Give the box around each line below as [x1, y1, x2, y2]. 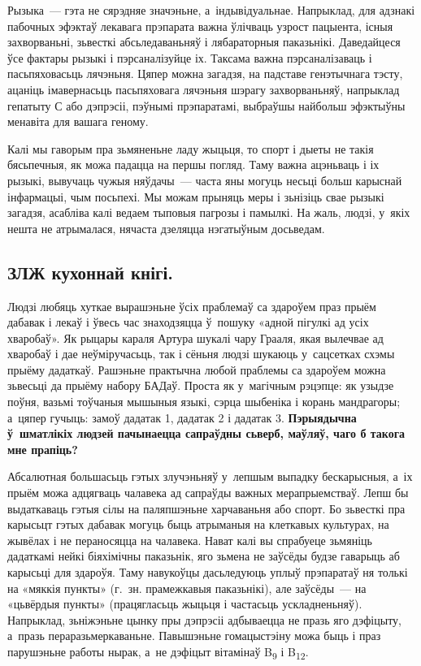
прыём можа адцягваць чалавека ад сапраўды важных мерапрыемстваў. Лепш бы [7, 484, 409, 501]
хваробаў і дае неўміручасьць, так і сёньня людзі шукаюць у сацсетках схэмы [7, 345, 395, 362]
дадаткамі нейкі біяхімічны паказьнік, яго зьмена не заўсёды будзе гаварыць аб [7, 547, 400, 564]
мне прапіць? [7, 440, 78, 457]
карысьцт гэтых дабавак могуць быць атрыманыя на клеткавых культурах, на [7, 516, 389, 533]
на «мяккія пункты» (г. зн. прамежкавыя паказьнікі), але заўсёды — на [7, 579, 367, 596]
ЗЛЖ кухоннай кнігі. [7, 259, 174, 284]
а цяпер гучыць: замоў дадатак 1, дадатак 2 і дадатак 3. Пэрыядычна [7, 409, 357, 426]
